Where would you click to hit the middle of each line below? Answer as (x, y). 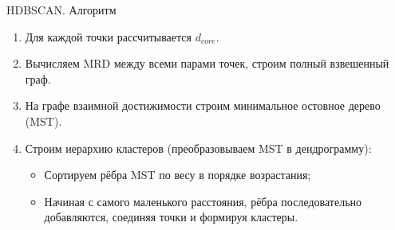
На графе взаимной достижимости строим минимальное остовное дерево (203, 105)
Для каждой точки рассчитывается (108, 36)
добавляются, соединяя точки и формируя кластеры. (171, 217)
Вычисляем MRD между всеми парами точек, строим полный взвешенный (207, 63)
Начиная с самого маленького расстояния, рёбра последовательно (203, 201)
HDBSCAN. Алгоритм (61, 10)
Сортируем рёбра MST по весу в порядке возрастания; (178, 175)
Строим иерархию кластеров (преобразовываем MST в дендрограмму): (198, 148)
